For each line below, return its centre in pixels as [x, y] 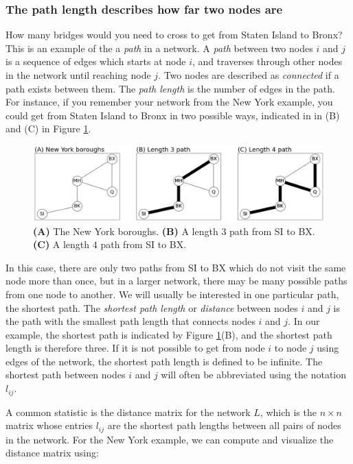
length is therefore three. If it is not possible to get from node [135, 348]
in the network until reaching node [78, 75]
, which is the [288, 412]
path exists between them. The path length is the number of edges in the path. [170, 88]
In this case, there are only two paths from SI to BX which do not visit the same [176, 267]
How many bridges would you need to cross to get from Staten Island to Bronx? [174, 35]
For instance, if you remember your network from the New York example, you [169, 102]
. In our [304, 321]
